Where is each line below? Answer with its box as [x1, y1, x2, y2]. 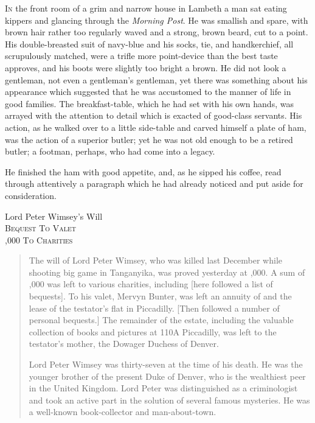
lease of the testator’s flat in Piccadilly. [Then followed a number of [29, 301, 280, 314]
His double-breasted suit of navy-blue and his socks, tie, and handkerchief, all [5, 37, 294, 50]
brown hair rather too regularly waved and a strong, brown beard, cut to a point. [5, 26, 308, 38]
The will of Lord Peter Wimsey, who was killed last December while [29, 254, 283, 267]
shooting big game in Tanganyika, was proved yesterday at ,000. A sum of [29, 265, 305, 278]
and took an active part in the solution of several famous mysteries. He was [29, 393, 310, 406]
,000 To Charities [5, 233, 73, 246]
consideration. [5, 189, 57, 201]
